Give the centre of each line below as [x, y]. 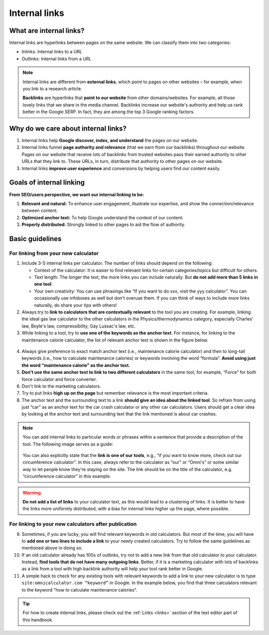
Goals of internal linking [47, 183]
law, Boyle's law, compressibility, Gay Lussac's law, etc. [79, 326]
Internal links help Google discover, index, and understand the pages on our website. [110, 141]
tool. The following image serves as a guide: [68, 444]
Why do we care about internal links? [68, 129]
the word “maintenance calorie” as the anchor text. [76, 365]
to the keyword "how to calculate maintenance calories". [80, 590]
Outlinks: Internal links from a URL [57, 59]
